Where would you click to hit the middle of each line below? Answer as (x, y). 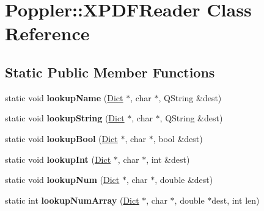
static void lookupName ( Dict (64, 97)
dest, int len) (236, 200)
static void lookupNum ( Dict (62, 180)
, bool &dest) (178, 138)
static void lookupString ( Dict (65, 118)
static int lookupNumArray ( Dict (72, 200)
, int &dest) (168, 159)
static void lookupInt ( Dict (58, 159)
